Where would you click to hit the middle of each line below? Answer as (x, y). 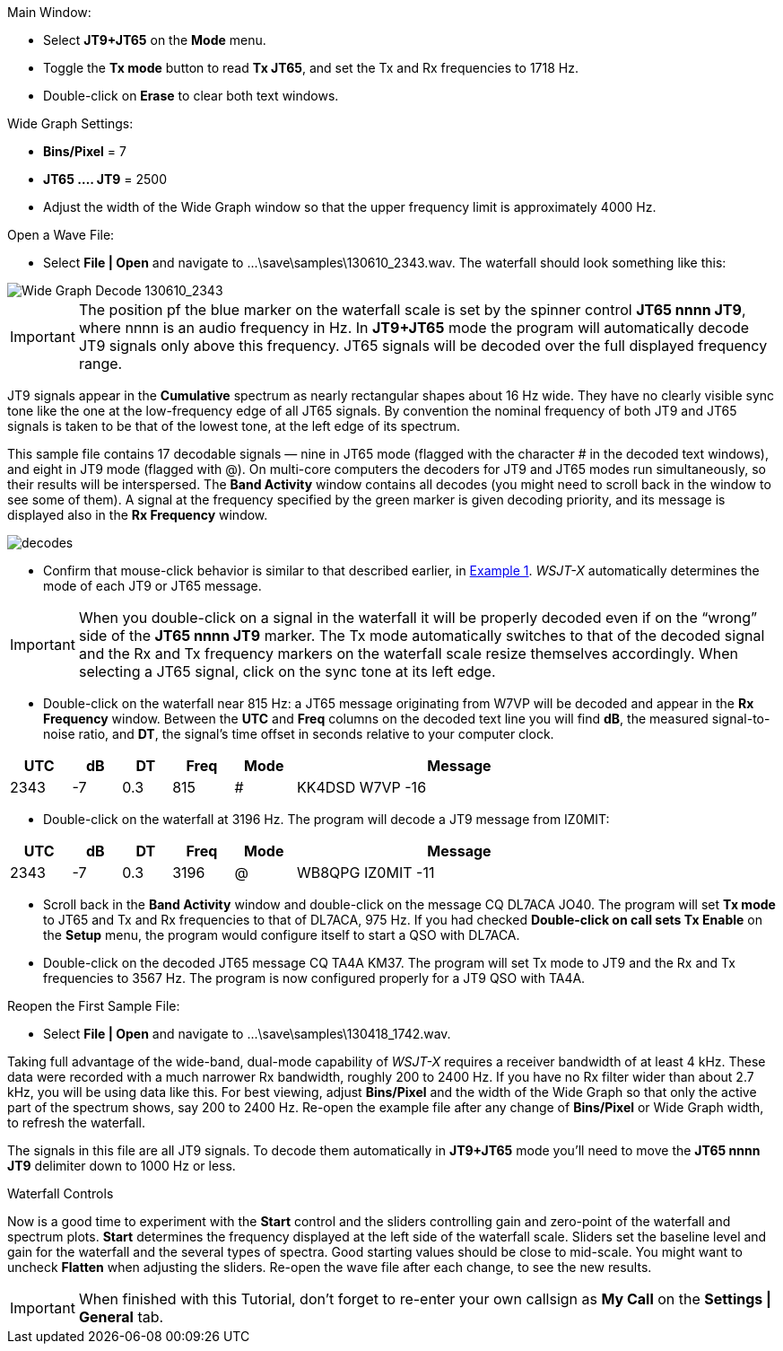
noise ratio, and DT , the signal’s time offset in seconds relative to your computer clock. (299, 734)
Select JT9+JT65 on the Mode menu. (155, 40)
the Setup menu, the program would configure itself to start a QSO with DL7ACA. (282, 935)
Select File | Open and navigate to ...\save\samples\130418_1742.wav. (247, 1034)
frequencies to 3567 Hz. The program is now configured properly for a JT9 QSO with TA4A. (314, 978)
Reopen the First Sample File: (94, 1006)
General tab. (121, 1317)
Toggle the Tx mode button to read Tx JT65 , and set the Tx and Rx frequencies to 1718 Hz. (311, 68)
